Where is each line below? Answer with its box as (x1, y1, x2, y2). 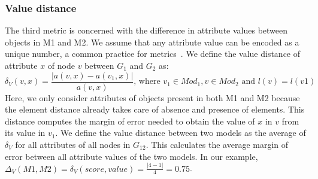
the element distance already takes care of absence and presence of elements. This (5, 103, 305, 116)
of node (47, 59, 75, 71)
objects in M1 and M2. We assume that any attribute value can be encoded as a (5, 35, 299, 48)
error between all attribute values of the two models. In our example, (5, 150, 258, 162)
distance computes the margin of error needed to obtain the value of (5, 114, 255, 127)
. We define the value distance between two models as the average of (55, 126, 306, 139)
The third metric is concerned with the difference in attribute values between (5, 24, 288, 37)
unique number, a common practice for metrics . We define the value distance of (5, 47, 301, 60)
